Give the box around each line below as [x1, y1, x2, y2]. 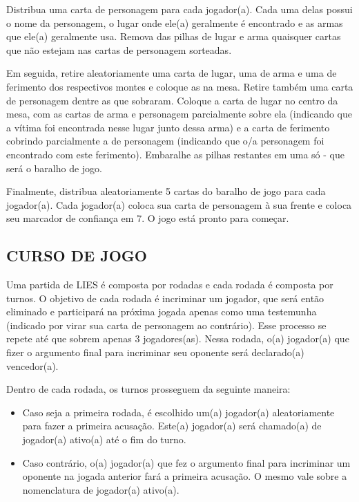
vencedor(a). [6, 358, 59, 373]
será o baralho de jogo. [6, 160, 102, 175]
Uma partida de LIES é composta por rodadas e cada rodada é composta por [6, 277, 333, 292]
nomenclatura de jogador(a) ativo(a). [22, 482, 179, 496]
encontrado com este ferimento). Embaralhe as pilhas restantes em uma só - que [6, 147, 345, 161]
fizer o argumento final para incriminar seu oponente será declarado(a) [6, 345, 304, 360]
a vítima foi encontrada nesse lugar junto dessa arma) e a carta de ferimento [6, 120, 330, 134]
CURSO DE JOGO [6, 245, 147, 266]
